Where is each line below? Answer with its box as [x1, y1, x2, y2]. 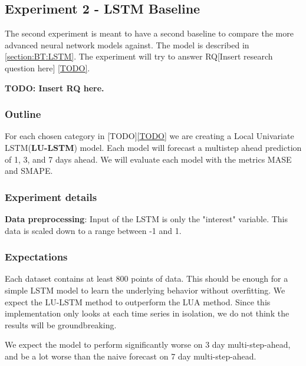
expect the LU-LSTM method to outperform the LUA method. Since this [5, 295, 271, 308]
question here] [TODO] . [5, 61, 90, 74]
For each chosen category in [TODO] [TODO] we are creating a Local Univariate [5, 130, 294, 142]
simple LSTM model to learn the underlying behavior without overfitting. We [5, 283, 285, 296]
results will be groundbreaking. [5, 318, 117, 331]
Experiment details [5, 189, 97, 204]
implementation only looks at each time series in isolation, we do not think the [5, 307, 289, 319]
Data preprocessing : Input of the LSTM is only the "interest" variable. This [5, 212, 288, 225]
